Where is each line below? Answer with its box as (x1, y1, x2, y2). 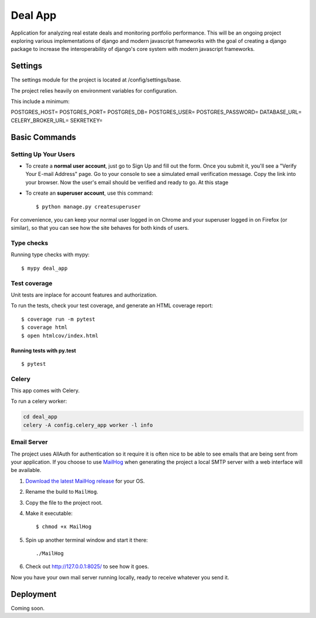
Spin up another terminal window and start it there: (25, 536, 148, 544)
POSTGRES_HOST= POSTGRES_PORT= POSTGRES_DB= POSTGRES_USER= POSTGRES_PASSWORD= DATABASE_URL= (11, 108, 302, 116)
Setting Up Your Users (11, 150, 75, 158)
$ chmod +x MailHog (36, 524, 92, 530)
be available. (11, 467, 42, 474)
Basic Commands (11, 132, 76, 142)
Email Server (11, 438, 48, 446)
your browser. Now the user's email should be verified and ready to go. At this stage (25, 179, 229, 186)
